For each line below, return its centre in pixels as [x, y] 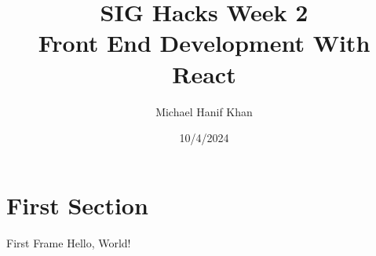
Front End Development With [204, 43]
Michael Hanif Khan [204, 111]
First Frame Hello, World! [69, 242]
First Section [77, 205]
